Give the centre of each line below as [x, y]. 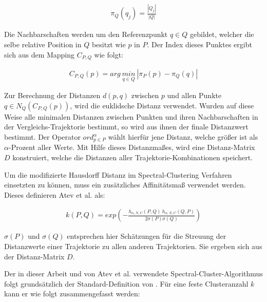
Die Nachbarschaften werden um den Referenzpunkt [86, 34]
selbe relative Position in [43, 44]
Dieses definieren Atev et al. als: [55, 194]
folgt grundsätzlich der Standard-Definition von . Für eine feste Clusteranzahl [126, 283]
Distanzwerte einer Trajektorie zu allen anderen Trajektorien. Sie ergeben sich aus [133, 246]
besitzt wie [109, 44]
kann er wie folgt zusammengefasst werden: [72, 294]
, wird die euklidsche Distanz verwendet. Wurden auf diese [162, 105]
